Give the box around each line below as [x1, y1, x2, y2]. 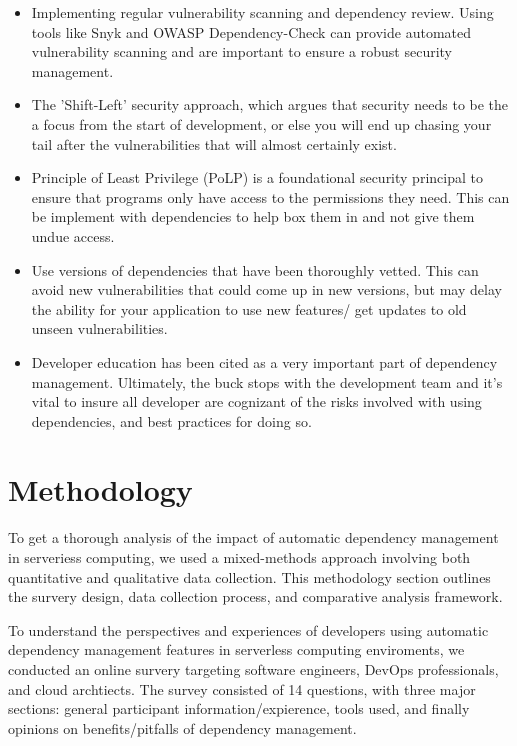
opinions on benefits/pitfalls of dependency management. [8, 717, 357, 738]
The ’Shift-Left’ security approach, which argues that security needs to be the [31, 94, 509, 115]
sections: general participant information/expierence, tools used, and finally [8, 698, 470, 719]
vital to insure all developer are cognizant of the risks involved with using [31, 391, 482, 412]
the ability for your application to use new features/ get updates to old [31, 298, 467, 319]
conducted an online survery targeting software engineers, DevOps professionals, [8, 658, 499, 679]
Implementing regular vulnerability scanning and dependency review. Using [31, 2, 494, 22]
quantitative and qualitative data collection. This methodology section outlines [8, 566, 491, 587]
